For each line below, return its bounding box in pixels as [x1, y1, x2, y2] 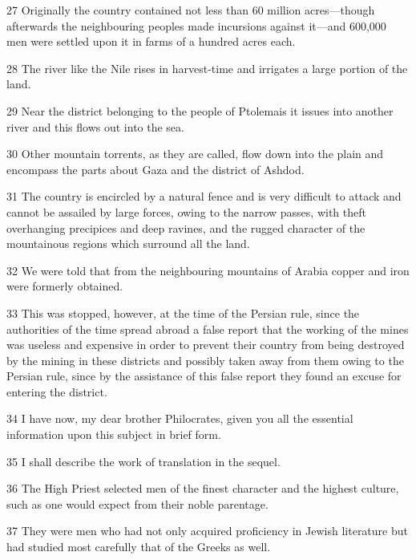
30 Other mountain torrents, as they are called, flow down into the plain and [6, 145, 384, 162]
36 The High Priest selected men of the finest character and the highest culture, [6, 480, 399, 497]
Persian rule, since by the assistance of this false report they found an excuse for [6, 367, 402, 384]
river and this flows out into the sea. [6, 118, 184, 135]
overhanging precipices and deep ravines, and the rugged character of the [6, 219, 366, 236]
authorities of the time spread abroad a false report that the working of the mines [6, 320, 409, 337]
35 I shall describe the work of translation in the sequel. [6, 452, 281, 469]
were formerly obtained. [6, 278, 123, 294]
